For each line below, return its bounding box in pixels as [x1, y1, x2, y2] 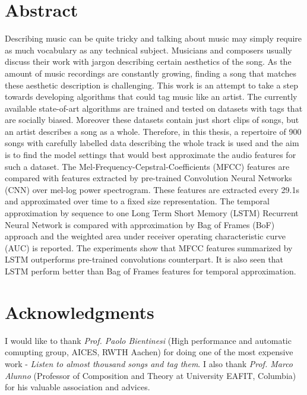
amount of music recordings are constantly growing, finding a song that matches [5, 67, 296, 79]
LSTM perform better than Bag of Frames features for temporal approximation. [5, 265, 296, 277]
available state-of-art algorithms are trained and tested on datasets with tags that [5, 102, 303, 114]
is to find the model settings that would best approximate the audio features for [5, 148, 296, 161]
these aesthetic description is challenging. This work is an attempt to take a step [5, 78, 299, 91]
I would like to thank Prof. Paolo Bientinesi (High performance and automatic [5, 334, 292, 346]
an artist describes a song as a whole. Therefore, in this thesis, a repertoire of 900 [5, 125, 302, 137]
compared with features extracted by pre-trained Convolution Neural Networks [5, 172, 292, 184]
